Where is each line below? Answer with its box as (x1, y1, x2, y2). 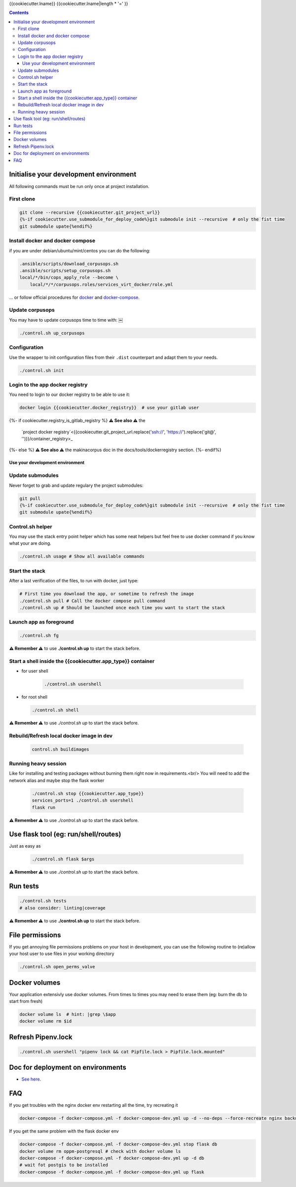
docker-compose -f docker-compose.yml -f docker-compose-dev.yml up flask (19, 1169, 205, 1175)
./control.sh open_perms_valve (19, 964, 96, 970)
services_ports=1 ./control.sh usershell (32, 798, 134, 804)
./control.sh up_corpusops (19, 330, 85, 336)
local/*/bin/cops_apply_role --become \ (19, 275, 118, 281)
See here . (21, 1076, 41, 1082)
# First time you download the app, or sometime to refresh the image (19, 591, 194, 597)
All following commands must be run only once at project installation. (9, 183, 149, 189)
